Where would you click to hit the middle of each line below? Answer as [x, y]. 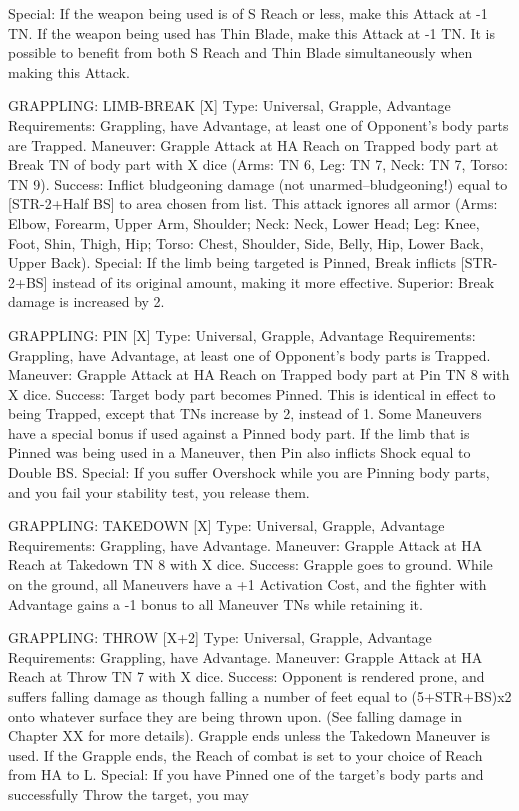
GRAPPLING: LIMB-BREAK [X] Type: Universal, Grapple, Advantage [229, 105]
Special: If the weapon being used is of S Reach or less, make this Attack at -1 [248, 13]
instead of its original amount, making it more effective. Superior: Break [273, 281]
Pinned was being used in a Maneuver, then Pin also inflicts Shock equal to [239, 452]
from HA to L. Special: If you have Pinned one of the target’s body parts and [246, 774]
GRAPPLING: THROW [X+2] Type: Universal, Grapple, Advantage [220, 637]
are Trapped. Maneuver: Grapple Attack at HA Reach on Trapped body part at [253, 144]
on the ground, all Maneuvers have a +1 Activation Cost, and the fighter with [247, 584]
